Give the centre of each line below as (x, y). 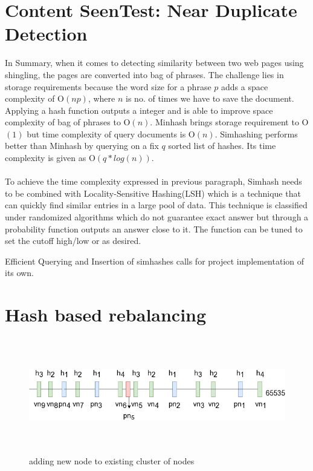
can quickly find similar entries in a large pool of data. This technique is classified (156, 205)
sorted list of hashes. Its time (222, 146)
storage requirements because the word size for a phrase (108, 86)
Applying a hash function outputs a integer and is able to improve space (139, 110)
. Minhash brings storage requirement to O (229, 122)
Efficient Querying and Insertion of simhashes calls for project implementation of (155, 261)
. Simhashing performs (256, 133)
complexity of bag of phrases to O (68, 122)
